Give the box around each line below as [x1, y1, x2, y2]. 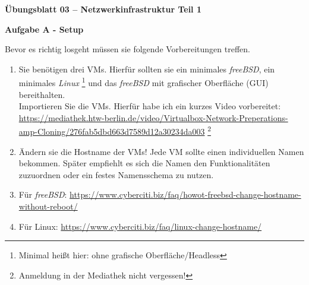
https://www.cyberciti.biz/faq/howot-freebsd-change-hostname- [70, 188, 301, 201]
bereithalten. [18, 88, 65, 100]
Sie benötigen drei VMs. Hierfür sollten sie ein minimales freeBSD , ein [18, 62, 275, 75]
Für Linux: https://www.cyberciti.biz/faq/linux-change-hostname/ [18, 220, 262, 232]
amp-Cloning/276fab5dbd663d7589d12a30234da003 [18, 125, 205, 138]
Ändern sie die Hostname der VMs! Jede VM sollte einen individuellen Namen [18, 145, 304, 157]
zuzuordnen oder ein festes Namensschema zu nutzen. [18, 168, 214, 180]
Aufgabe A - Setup [5, 23, 84, 35]
